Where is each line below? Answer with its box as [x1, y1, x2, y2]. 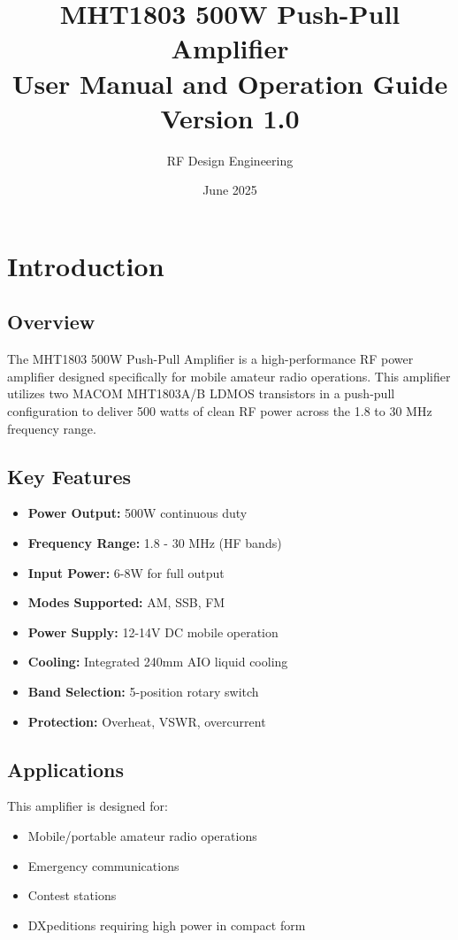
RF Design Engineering [166, 150, 294, 169]
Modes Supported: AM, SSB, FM [27, 593, 225, 612]
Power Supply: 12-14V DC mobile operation [27, 622, 279, 641]
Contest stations [27, 886, 117, 905]
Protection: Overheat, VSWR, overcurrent [27, 712, 266, 730]
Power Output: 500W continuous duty [27, 504, 248, 522]
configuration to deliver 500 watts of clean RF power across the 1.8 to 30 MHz [7, 402, 432, 420]
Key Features [7, 462, 132, 489]
